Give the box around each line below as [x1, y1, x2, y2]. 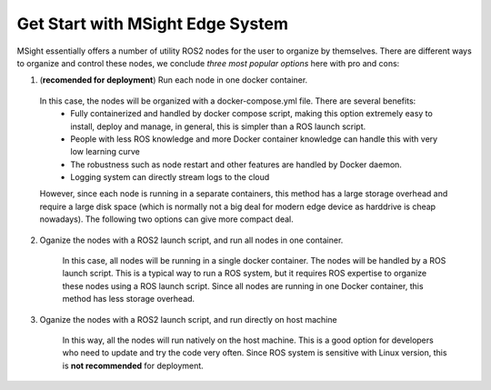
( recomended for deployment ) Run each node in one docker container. [39, 75, 308, 85]
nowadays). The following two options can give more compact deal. [39, 214, 295, 225]
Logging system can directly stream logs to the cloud [70, 172, 270, 183]
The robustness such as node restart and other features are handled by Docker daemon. [70, 159, 402, 170]
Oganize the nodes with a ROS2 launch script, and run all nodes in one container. [39, 235, 344, 245]
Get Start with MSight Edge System [16, 14, 288, 34]
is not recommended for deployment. [62, 360, 204, 371]
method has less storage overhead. [62, 294, 195, 305]
